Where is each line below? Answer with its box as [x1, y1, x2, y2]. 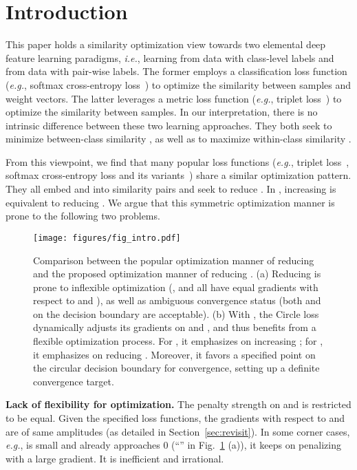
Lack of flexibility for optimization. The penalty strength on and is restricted [6, 397, 351, 412]
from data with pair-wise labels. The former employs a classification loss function [6, 64, 347, 78]
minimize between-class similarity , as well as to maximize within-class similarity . [6, 131, 351, 146]
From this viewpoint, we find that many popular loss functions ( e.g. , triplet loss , [6, 154, 349, 169]
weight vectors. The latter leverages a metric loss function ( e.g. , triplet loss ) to [6, 91, 342, 105]
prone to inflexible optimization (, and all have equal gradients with [33, 279, 318, 294]
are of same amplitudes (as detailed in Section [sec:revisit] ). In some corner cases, [6, 424, 350, 438]
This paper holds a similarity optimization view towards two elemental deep [6, 37, 326, 52]
